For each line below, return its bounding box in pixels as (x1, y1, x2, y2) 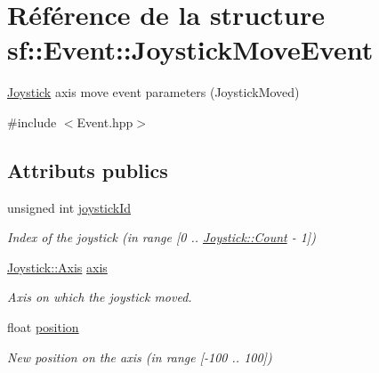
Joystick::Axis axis (7, 257, 108, 276)
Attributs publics (7, 156, 168, 183)
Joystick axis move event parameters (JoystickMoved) (7, 83, 300, 101)
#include (7, 112, 57, 131)
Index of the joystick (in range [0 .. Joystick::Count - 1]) (7, 228, 316, 247)
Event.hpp (77, 112, 133, 131)
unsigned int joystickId (7, 198, 132, 216)
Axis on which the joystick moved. (7, 288, 192, 306)
